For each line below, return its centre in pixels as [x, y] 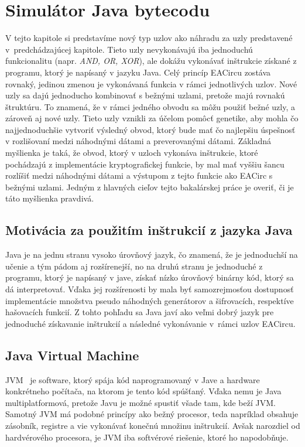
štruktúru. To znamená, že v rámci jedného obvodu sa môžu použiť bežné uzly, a [150, 106]
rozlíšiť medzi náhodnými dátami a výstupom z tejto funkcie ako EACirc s [139, 175]
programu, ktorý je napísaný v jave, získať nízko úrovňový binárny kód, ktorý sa [150, 277]
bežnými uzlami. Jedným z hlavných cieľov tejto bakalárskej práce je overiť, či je [150, 187]
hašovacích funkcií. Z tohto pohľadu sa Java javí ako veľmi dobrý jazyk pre [140, 312]
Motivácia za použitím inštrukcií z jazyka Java [149, 230]
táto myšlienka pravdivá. [50, 198]
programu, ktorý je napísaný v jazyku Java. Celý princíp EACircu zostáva [138, 72]
